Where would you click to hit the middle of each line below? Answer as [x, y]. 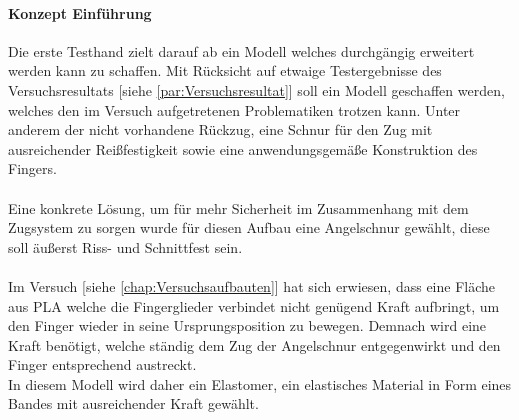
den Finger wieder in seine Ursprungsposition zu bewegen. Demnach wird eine [247, 325]
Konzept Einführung [80, 12]
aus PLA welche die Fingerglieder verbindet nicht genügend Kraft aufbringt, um [254, 305]
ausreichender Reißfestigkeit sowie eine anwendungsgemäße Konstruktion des [243, 148]
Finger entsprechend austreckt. [102, 364]
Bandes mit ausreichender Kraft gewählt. [133, 403]
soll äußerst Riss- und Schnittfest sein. [125, 246]
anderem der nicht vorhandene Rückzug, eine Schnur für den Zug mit [220, 129]
